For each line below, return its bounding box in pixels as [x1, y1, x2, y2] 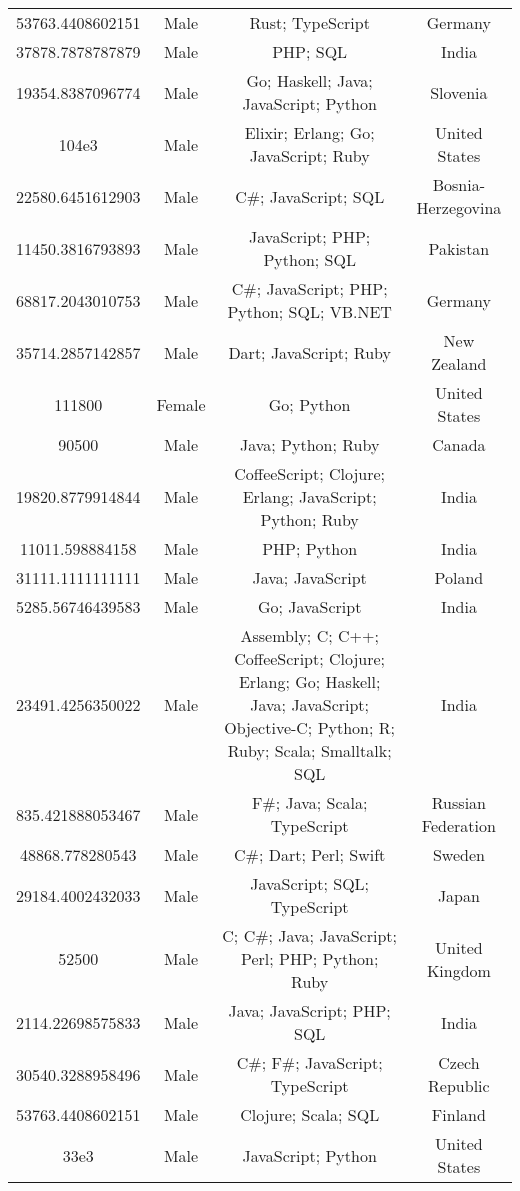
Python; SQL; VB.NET [227, 300, 392, 323]
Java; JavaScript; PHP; [228, 999, 391, 1022]
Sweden [432, 843, 485, 866]
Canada [432, 433, 486, 456]
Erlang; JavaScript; [242, 485, 377, 508]
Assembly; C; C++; [240, 624, 379, 647]
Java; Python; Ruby [239, 433, 380, 456]
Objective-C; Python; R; [224, 716, 396, 739]
